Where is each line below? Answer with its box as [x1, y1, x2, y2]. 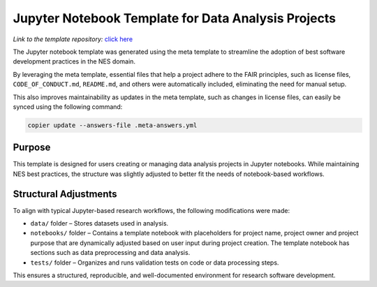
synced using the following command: [13, 102, 123, 111]
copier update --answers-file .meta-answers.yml [27, 121, 198, 129]
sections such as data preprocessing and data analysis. [30, 249, 191, 257]
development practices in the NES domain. [13, 57, 136, 66]
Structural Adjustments [13, 188, 118, 200]
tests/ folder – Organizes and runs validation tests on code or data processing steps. [30, 258, 279, 267]
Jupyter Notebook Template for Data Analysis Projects [13, 10, 337, 26]
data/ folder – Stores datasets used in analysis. [30, 219, 169, 228]
